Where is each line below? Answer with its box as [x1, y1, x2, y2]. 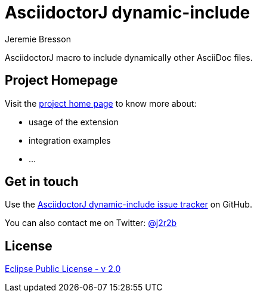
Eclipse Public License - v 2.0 [5, 264, 121, 274]
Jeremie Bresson [5, 33, 71, 44]
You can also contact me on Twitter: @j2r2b [5, 218, 177, 228]
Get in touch [5, 174, 79, 190]
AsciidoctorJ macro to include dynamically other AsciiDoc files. [5, 52, 253, 63]
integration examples [29, 135, 111, 146]
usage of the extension [29, 116, 119, 127]
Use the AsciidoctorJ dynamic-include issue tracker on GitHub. [5, 199, 252, 210]
